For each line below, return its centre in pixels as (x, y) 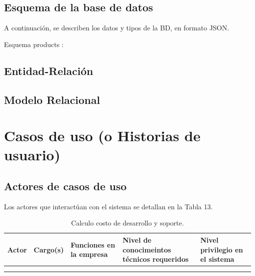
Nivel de (137, 239)
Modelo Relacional (52, 99)
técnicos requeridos (155, 259)
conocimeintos (147, 249)
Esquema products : (34, 44)
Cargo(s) (49, 249)
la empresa (89, 254)
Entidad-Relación (49, 70)
